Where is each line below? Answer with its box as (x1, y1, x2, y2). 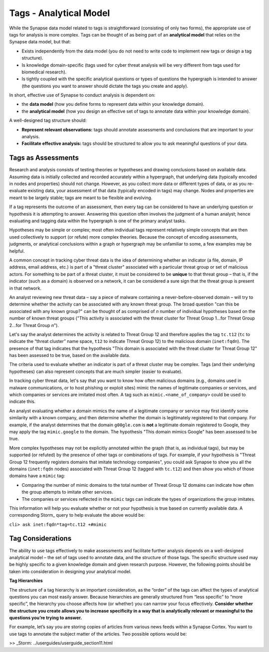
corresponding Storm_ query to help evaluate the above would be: (9, 512, 145, 518)
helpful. (9, 248, 25, 254)
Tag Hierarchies (9, 578, 43, 584)
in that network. (9, 285, 42, 291)
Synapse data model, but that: (9, 39, 71, 45)
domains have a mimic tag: (9, 473, 65, 479)
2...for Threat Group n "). (9, 322, 59, 328)
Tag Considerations (9, 534, 72, 543)
